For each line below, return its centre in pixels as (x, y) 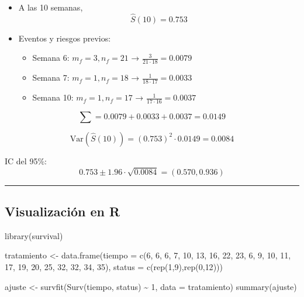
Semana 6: (51, 58)
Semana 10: (53, 97)
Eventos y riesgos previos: (65, 38)
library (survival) (34, 235)
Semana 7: (51, 77)
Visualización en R (63, 211)
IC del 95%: (26, 160)
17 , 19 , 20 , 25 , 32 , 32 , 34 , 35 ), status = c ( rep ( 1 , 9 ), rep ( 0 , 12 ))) (114, 267)
